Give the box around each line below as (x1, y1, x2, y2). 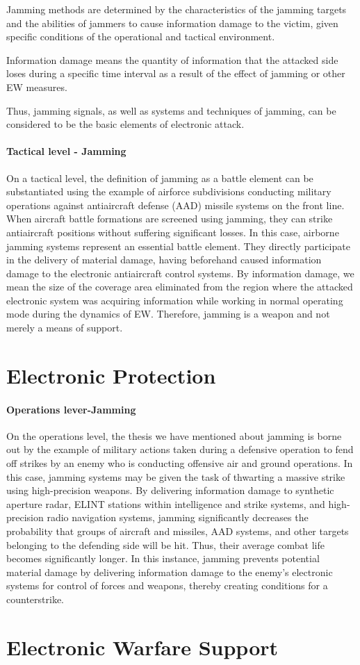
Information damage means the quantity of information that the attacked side (6, 52, 338, 67)
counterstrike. (6, 591, 64, 606)
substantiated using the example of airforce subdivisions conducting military (6, 184, 332, 199)
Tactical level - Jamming (6, 144, 126, 158)
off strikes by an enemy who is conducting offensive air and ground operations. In (6, 456, 353, 470)
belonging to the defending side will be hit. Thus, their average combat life (6, 537, 325, 552)
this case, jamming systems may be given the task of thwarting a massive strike (6, 469, 345, 484)
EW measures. (6, 79, 67, 94)
